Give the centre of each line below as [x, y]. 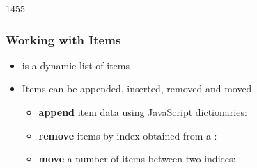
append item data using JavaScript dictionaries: [143, 112]
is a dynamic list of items [76, 65]
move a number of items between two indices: [137, 159]
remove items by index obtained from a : [128, 135]
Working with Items [63, 39]
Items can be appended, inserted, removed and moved [137, 89]
